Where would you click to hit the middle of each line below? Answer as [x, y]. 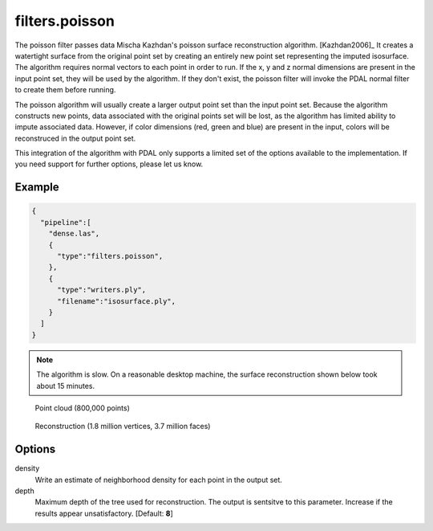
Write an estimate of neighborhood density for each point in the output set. [158, 480]
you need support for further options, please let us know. [109, 164]
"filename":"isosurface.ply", [117, 301]
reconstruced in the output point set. [75, 138]
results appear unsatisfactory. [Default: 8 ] [104, 513]
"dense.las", [74, 234]
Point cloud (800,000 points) [82, 408]
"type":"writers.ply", [102, 290]
